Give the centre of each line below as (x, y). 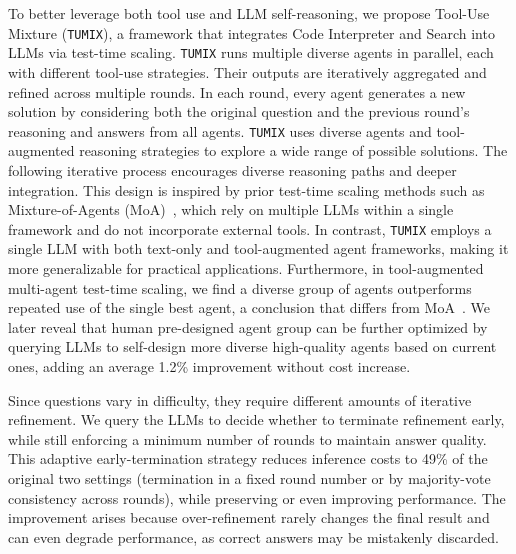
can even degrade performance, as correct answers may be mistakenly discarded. (253, 536)
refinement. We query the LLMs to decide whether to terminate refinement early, (256, 419)
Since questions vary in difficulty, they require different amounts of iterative (240, 399)
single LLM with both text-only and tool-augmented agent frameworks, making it (258, 248)
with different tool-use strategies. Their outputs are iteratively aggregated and (247, 71)
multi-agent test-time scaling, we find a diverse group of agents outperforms (240, 287)
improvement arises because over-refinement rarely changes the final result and (249, 517)
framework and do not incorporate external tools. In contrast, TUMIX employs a (250, 228)
